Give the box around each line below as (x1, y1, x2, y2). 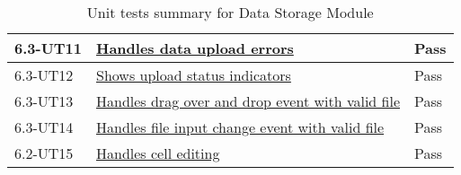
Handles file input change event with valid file (96, 117, 385, 137)
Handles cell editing (96, 143, 220, 163)
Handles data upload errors (96, 38, 294, 58)
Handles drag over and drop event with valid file (96, 91, 401, 111)
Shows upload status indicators (96, 65, 291, 85)
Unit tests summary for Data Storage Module (86, 2, 374, 22)
